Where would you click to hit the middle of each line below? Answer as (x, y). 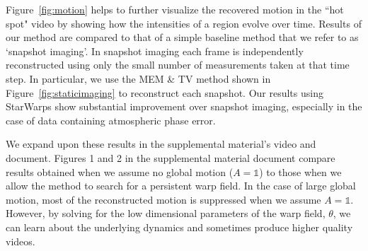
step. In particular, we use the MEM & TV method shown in (138, 78)
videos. (21, 241)
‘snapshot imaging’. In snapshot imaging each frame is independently (155, 51)
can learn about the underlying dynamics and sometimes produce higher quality (179, 227)
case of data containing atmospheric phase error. (111, 120)
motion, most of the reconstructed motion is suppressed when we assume (163, 199)
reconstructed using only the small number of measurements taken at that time (178, 65)
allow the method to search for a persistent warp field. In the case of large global (181, 186)
